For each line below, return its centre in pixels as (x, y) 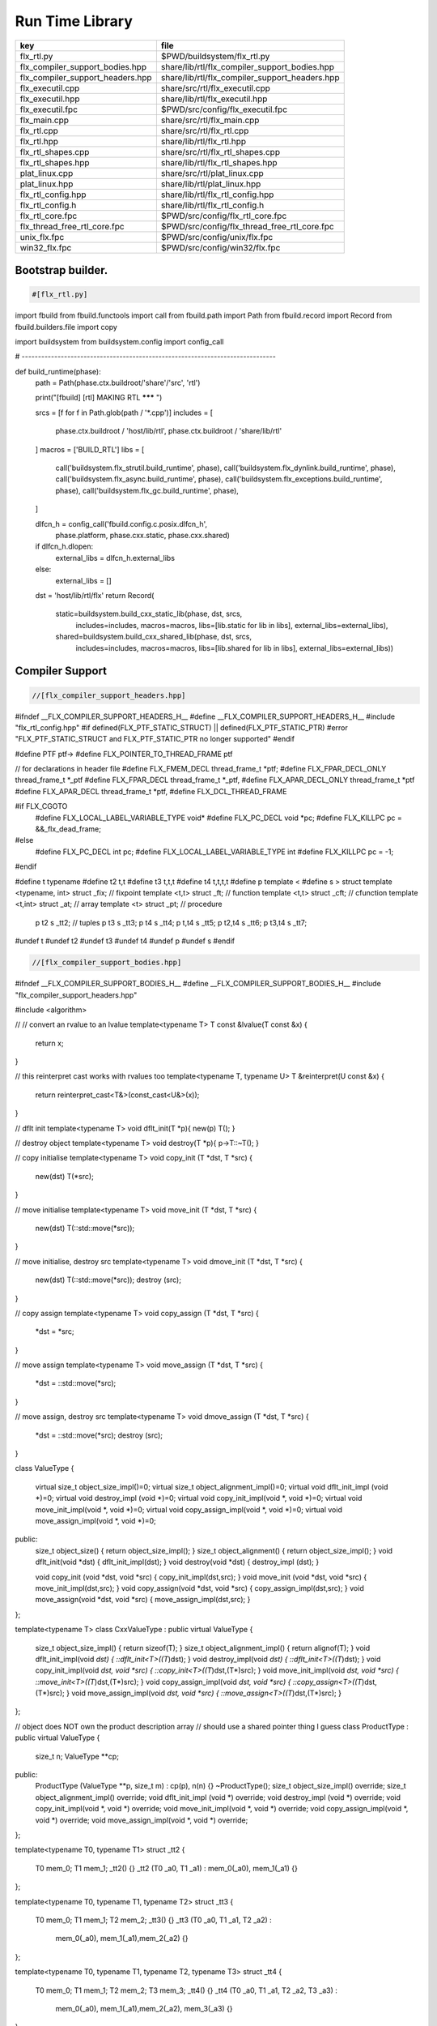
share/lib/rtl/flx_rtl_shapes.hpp (219, 162)
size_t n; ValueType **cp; (77, 1756)
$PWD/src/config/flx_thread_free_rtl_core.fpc (248, 226)
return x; (49, 1043)
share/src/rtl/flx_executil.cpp (216, 88)
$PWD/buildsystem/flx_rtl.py (215, 56)
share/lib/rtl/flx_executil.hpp (214, 99)
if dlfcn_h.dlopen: (64, 546)
